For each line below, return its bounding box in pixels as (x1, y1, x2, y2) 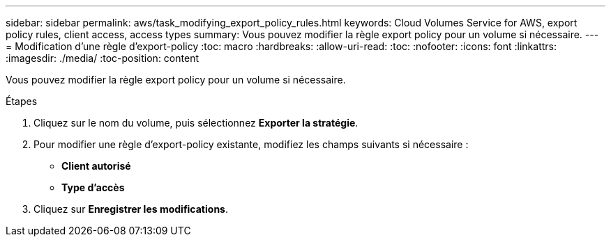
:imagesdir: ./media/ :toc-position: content (6, 52, 199, 64)
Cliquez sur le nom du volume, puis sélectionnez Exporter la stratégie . (33, 117, 359, 129)
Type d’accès (61, 181, 125, 193)
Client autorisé (61, 160, 131, 172)
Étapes (6, 95, 38, 107)
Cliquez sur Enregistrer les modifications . (33, 203, 228, 215)
